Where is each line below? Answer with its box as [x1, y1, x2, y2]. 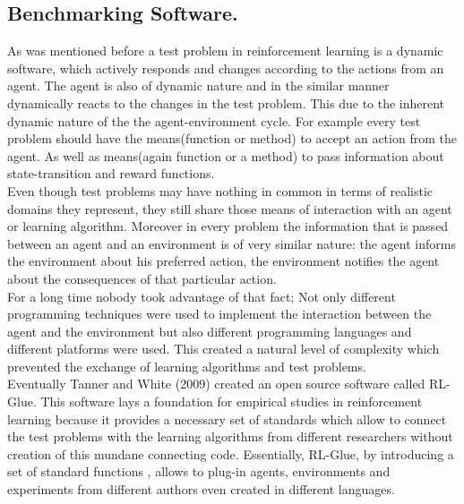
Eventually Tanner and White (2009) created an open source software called [7, 374, 425, 393]
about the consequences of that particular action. [7, 269, 277, 287]
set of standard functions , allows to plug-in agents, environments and [7, 462, 391, 481]
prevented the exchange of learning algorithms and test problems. [7, 356, 366, 375]
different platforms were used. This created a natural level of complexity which [7, 339, 440, 358]
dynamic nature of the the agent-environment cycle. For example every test [7, 111, 421, 130]
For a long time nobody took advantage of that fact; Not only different [7, 286, 396, 305]
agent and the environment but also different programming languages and [7, 321, 412, 340]
